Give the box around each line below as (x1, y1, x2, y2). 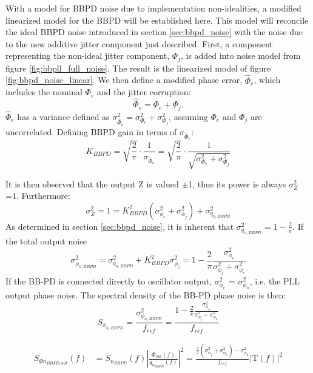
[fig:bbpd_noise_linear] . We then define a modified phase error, (5, 73, 243, 86)
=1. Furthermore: (5, 189, 70, 202)
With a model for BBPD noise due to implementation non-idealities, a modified (5, 2, 301, 14)
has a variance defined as (17, 110, 110, 123)
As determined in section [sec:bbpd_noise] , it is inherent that (5, 220, 234, 232)
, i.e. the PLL (249, 275, 300, 287)
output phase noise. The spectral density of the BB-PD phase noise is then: (5, 289, 286, 301)
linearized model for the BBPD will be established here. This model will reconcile (5, 13, 309, 26)
